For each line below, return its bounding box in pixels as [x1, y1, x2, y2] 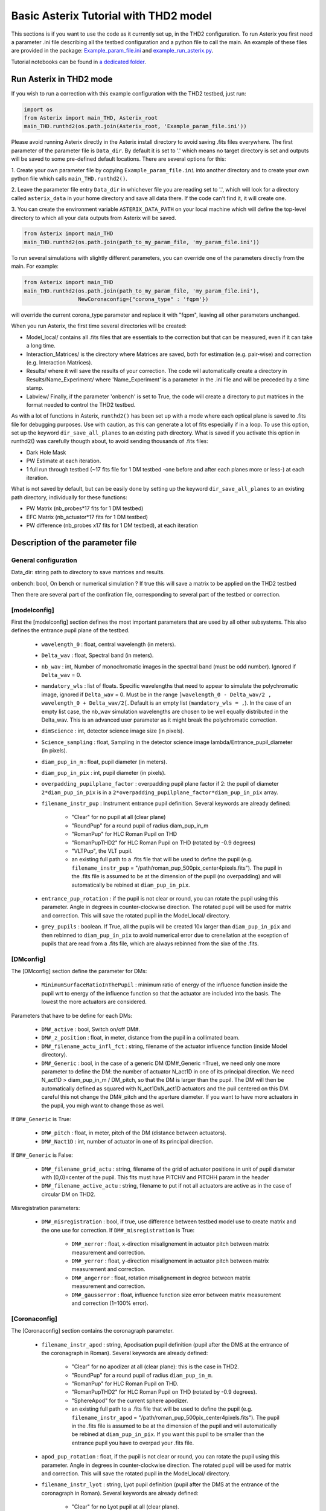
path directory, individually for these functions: [11, 493, 128, 501]
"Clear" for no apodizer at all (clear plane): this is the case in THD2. [71, 1363, 239, 1370]
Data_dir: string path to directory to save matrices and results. [11, 569, 165, 576]
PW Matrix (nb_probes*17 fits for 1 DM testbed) [26, 505, 144, 512]
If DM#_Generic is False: [11, 1151, 74, 1159]
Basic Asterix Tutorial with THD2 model [11, 9, 213, 22]
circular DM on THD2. [41, 1191, 96, 1198]
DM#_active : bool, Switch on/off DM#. [41, 1026, 140, 1033]
